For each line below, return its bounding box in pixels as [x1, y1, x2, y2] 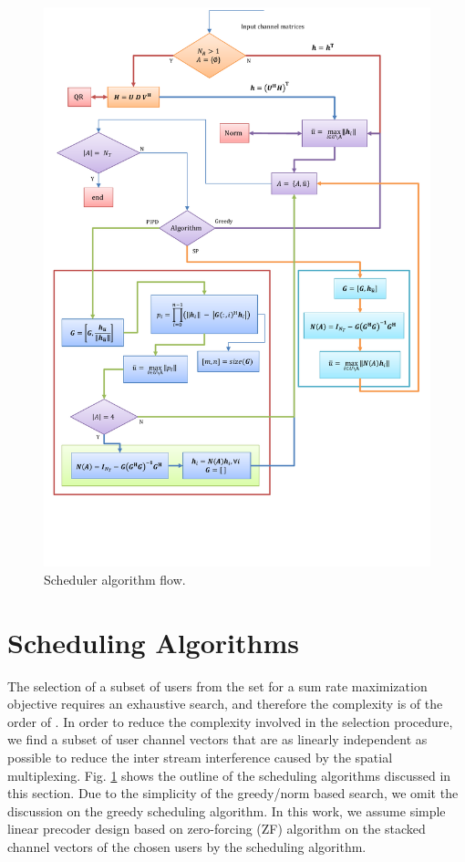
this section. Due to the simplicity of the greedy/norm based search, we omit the [7, 784, 459, 803]
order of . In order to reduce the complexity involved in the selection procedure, [7, 711, 453, 731]
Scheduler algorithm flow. [44, 569, 186, 588]
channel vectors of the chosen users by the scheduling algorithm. [7, 836, 367, 856]
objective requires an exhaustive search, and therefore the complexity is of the [7, 694, 443, 713]
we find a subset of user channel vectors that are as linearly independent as [7, 730, 428, 749]
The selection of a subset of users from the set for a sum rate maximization [7, 676, 428, 695]
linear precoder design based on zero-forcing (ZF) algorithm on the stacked [7, 819, 426, 838]
